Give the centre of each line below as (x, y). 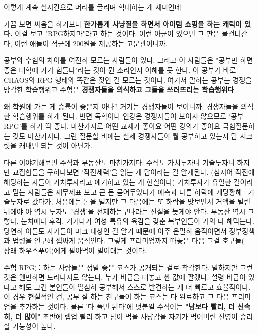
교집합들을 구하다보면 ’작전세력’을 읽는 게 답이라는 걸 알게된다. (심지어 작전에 (134, 172)
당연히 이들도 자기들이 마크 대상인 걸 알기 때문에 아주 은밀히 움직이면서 (115, 231)
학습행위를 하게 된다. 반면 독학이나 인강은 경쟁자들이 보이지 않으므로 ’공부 (128, 116)
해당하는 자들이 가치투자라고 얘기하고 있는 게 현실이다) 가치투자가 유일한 (118, 182)
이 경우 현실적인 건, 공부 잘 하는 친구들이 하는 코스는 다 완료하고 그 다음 (117, 297)
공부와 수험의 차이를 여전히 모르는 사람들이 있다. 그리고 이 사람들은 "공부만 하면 (129, 60)
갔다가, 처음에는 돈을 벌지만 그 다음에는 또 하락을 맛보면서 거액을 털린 (141, 202)
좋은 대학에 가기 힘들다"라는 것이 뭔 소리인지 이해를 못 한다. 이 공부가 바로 (120, 70)
